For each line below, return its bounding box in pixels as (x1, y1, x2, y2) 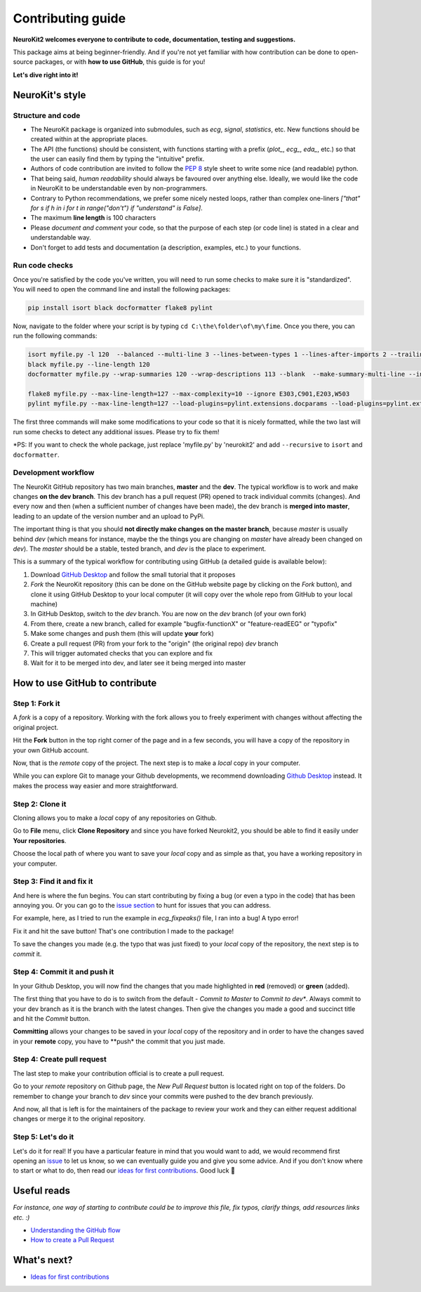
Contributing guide (13, 11, 126, 26)
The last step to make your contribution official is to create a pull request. (13, 1069, 225, 1078)
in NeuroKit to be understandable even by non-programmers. (30, 184, 208, 193)
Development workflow (13, 468, 95, 478)
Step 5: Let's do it (13, 1132, 74, 1142)
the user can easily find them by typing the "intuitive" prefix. (30, 155, 205, 163)
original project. (13, 723, 59, 731)
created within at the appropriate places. (30, 135, 148, 143)
